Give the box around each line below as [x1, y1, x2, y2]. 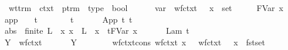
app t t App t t [5, 13, 133, 25]
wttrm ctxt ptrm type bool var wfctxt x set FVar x [8, 2, 283, 13]
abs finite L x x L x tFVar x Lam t [5, 24, 189, 37]
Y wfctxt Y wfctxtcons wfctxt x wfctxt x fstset [5, 35, 265, 48]
